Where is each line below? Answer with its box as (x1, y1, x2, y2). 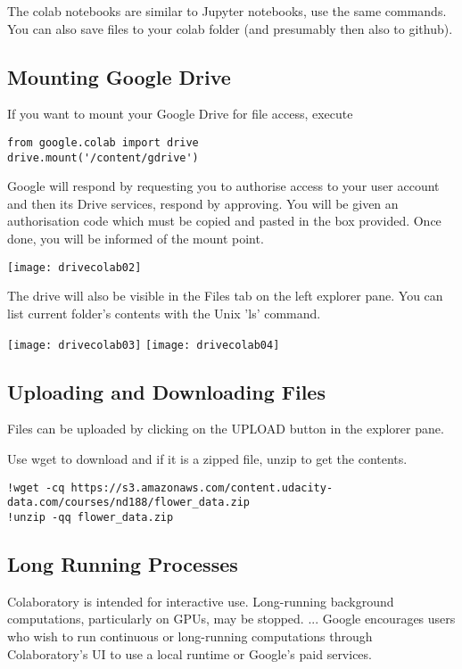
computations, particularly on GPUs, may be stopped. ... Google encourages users (7, 609, 456, 628)
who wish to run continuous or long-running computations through (7, 626, 373, 645)
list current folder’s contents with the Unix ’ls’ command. (7, 303, 321, 322)
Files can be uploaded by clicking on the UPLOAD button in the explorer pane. (7, 419, 444, 438)
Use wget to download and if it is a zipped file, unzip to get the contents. (7, 449, 408, 467)
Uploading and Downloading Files (7, 377, 326, 405)
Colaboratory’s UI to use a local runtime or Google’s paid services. (7, 644, 372, 663)
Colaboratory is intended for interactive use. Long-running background (7, 591, 394, 610)
